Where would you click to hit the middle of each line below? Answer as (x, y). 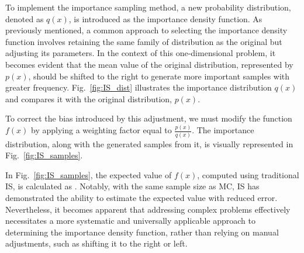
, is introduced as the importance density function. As (165, 18)
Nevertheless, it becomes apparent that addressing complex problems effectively (148, 209)
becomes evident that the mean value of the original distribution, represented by (149, 64)
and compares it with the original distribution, (89, 98)
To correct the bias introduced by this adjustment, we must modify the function (149, 118)
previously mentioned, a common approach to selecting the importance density (146, 30)
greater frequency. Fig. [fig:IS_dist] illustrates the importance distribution (139, 87)
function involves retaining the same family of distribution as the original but (144, 41)
